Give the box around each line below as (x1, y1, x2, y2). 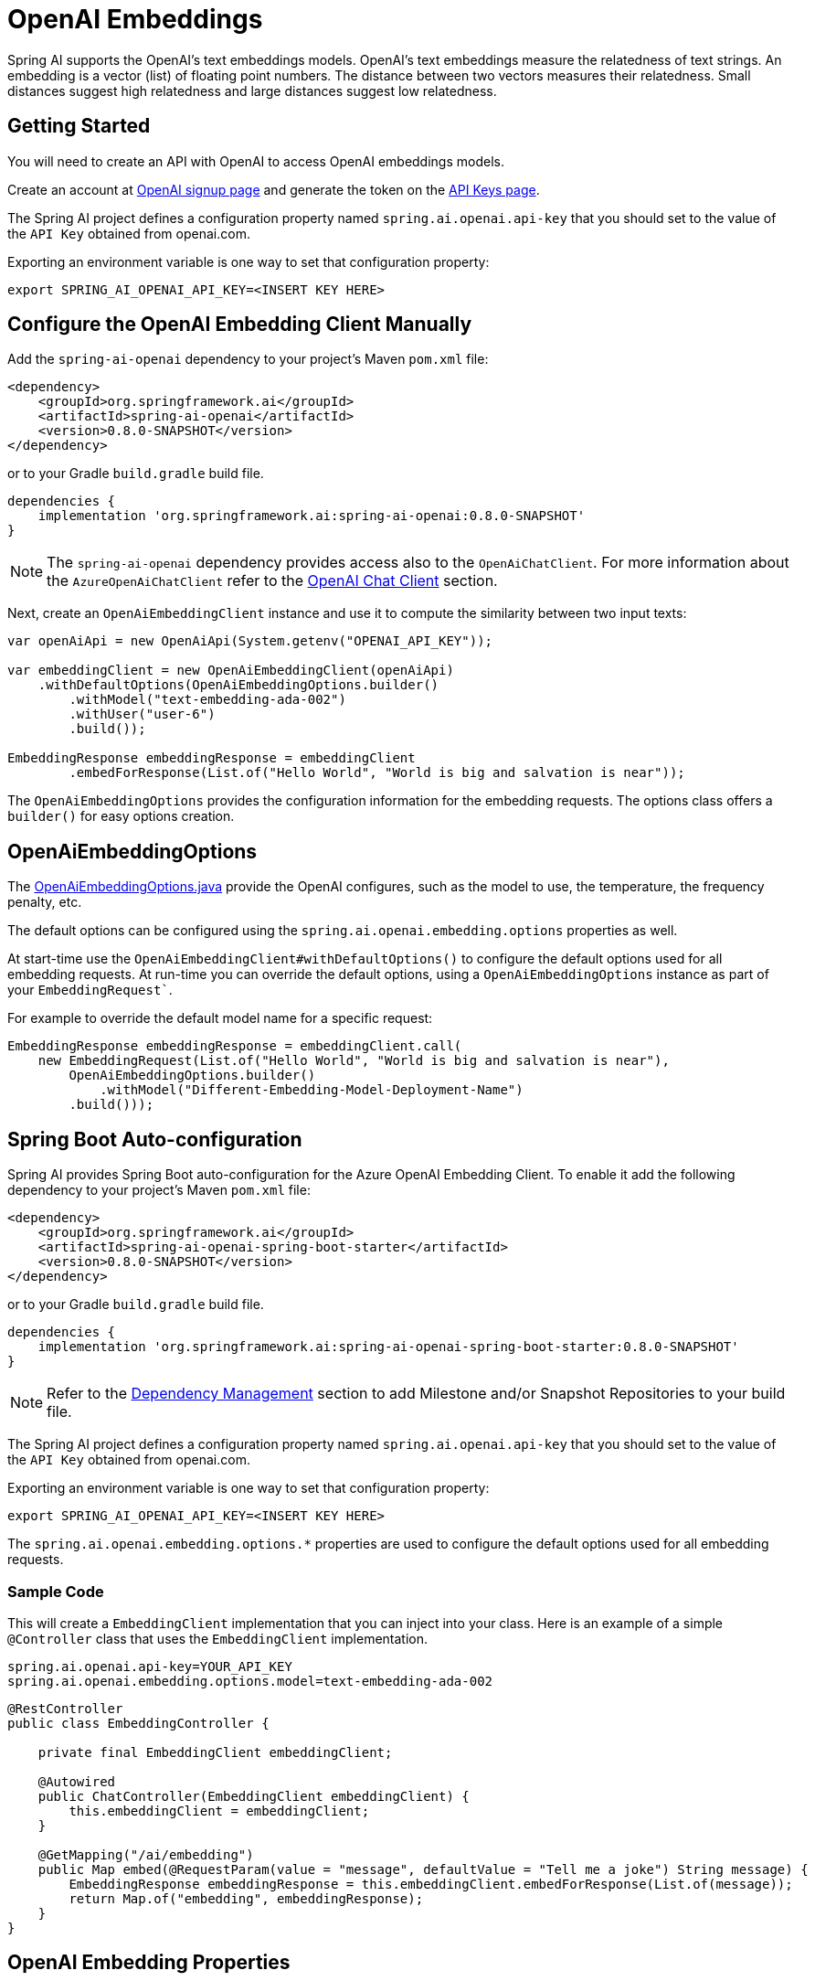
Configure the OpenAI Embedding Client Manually (7, 313, 472, 336)
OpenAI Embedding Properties (7, 1951, 291, 1975)
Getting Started (7, 114, 151, 138)
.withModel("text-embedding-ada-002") (69, 692, 346, 708)
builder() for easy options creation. (7, 808, 235, 825)
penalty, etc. (7, 894, 82, 911)
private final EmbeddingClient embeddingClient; (37, 1744, 393, 1760)
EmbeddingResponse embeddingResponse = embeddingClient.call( (7, 1038, 462, 1054)
